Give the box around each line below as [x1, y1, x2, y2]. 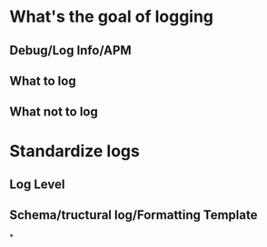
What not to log [9, 104, 98, 120]
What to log [9, 73, 76, 88]
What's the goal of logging [9, 6, 214, 27]
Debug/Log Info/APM [9, 43, 132, 58]
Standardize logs [9, 141, 141, 161]
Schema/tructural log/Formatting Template [9, 207, 258, 223]
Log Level [9, 176, 65, 192]
